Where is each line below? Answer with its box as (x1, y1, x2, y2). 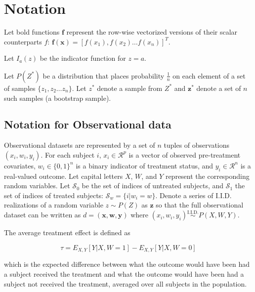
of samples (4, 83, 36, 93)
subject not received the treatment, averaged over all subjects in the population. (4, 278, 247, 289)
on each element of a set (172, 70, 246, 81)
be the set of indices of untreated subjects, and (82, 180, 224, 191)
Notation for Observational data (4, 117, 171, 132)
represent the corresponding (165, 170, 250, 181)
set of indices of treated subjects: (4, 190, 103, 200)
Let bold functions (4, 27, 60, 37)
